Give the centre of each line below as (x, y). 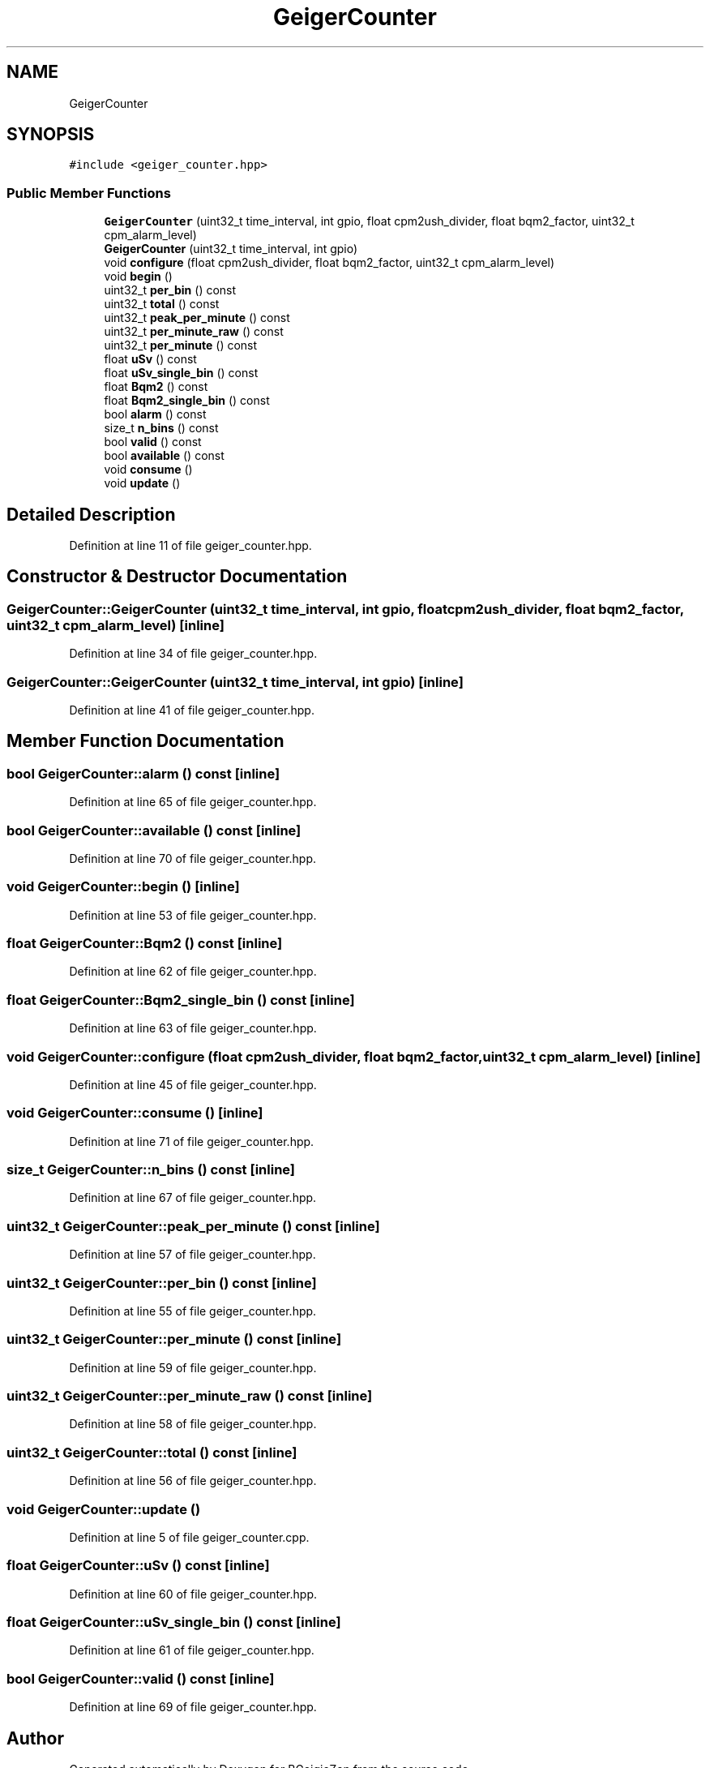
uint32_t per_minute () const (181, 345)
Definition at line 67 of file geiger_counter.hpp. (193, 1198)
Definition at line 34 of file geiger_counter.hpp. (193, 654)
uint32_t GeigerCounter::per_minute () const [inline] (174, 1339)
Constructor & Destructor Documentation (177, 577)
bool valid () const (153, 442)
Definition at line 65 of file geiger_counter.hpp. (193, 802)
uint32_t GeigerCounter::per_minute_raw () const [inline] (190, 1396)
